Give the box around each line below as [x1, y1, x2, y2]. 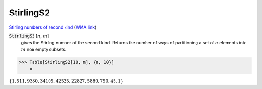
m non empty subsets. [21, 46, 66, 52]
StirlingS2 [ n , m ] [9, 33, 49, 39]
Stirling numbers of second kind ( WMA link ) [9, 24, 97, 30]
